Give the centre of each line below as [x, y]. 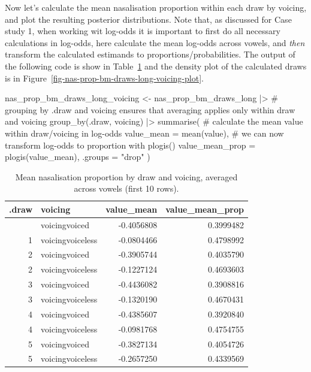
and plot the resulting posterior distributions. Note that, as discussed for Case [148, 19]
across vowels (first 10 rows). [126, 188]
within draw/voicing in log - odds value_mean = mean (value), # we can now [144, 133]
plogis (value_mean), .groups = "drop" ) [78, 157]
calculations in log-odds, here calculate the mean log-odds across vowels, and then [155, 42]
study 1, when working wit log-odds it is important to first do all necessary [143, 31]
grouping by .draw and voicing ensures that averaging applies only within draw [150, 109]
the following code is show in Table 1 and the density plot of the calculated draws [156, 66]
